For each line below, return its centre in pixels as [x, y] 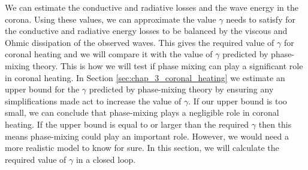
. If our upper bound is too [238, 101]
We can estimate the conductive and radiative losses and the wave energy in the [152, 7]
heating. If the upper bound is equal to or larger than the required [127, 124]
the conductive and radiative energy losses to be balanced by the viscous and [146, 31]
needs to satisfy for [261, 19]
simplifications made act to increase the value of [93, 101]
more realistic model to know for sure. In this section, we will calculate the [142, 148]
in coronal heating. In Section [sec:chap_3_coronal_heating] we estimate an [145, 77]
